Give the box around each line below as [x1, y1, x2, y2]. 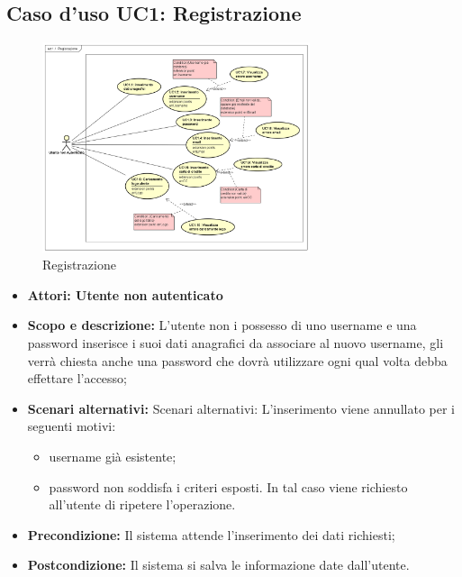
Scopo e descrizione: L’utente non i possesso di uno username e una [27, 316, 417, 334]
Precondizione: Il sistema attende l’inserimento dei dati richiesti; [27, 525, 395, 544]
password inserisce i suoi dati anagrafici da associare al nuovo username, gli [27, 334, 444, 353]
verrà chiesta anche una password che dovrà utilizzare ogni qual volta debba [27, 351, 448, 370]
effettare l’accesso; [27, 369, 128, 388]
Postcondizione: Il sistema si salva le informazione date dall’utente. [27, 555, 410, 574]
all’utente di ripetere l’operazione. [49, 495, 236, 514]
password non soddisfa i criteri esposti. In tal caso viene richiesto [49, 477, 408, 496]
